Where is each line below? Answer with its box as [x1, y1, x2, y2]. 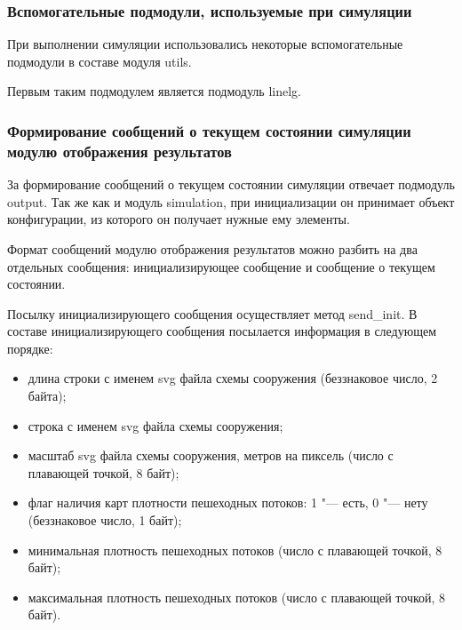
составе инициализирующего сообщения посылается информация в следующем [7, 322, 437, 340]
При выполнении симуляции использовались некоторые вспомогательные [7, 35, 403, 53]
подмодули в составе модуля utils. [7, 52, 192, 70]
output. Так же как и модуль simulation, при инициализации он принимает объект [7, 192, 455, 211]
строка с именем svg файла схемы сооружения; [28, 416, 283, 435]
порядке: [7, 339, 53, 357]
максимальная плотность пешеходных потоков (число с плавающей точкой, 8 [28, 587, 446, 606]
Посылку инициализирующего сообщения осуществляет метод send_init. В [7, 304, 418, 323]
